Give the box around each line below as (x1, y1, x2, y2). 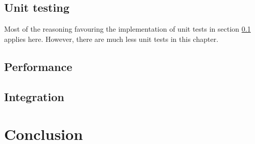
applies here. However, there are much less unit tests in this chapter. (4, 33, 219, 44)
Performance (4, 58, 73, 74)
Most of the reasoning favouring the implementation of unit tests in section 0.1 (4, 23, 251, 34)
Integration (4, 88, 64, 104)
